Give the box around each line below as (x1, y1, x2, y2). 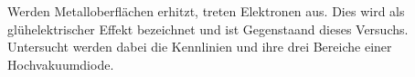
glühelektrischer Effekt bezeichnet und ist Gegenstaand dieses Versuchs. (7, 19, 409, 38)
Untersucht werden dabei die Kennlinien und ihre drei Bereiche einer (7, 37, 392, 56)
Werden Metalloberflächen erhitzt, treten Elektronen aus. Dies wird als (7, 2, 405, 20)
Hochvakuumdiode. (7, 54, 114, 73)
